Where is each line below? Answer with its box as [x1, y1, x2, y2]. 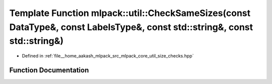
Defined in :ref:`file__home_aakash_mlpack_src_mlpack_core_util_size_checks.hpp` [22, 53, 194, 59]
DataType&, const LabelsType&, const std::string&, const [9, 21, 253, 32]
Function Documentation [9, 65, 89, 74]
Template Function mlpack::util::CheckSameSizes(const [9, 7, 251, 18]
